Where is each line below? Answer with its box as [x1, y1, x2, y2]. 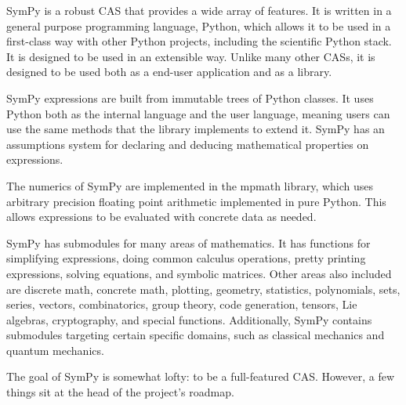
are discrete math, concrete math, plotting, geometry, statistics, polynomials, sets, [6, 280, 401, 297]
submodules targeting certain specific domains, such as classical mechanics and [6, 327, 385, 343]
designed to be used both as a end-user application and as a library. [6, 63, 332, 80]
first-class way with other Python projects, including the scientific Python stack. [6, 33, 392, 49]
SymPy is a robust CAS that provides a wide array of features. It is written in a [6, 2, 392, 18]
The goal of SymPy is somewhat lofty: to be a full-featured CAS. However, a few [6, 368, 395, 385]
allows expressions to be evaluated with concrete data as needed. [6, 208, 317, 225]
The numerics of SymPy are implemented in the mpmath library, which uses [6, 177, 374, 193]
